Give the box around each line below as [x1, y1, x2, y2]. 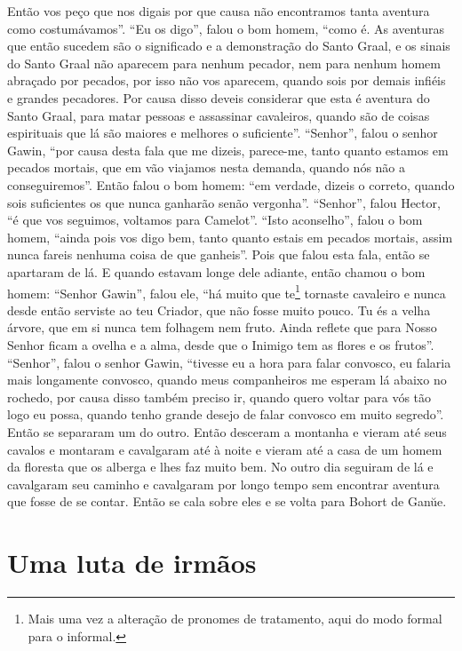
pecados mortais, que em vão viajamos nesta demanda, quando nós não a [7, 158, 406, 177]
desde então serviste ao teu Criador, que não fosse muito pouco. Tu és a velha [7, 300, 431, 319]
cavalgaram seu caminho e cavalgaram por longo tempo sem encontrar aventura [7, 474, 440, 493]
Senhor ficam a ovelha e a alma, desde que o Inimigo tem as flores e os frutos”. [7, 335, 434, 353]
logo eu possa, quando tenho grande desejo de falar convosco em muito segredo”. [7, 405, 444, 424]
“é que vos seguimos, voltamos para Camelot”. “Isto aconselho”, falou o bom [7, 210, 423, 229]
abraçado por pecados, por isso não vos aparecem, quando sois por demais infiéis [7, 71, 446, 90]
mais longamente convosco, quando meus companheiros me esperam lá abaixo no [7, 370, 447, 389]
